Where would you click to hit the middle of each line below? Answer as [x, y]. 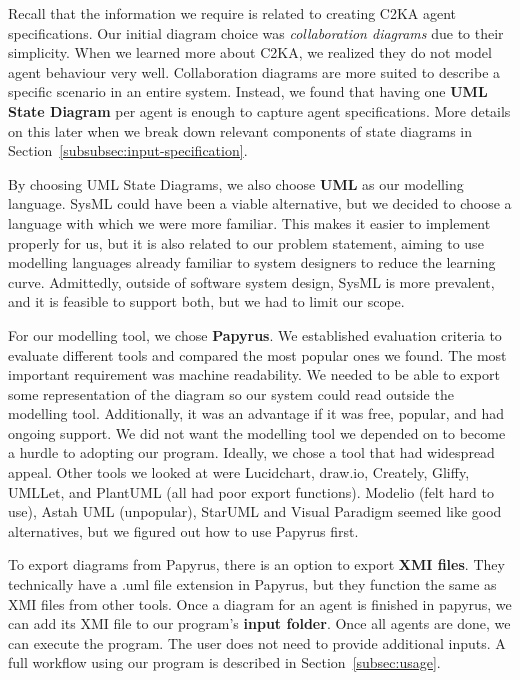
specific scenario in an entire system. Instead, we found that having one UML [248, 91]
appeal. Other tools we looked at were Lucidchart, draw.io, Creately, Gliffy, [239, 472]
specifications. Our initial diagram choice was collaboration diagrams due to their [256, 32]
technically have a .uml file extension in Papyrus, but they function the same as [252, 584]
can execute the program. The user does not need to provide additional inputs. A [257, 642]
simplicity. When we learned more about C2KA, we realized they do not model [250, 52]
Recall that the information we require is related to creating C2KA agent [232, 13]
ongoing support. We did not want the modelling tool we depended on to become [257, 432]
